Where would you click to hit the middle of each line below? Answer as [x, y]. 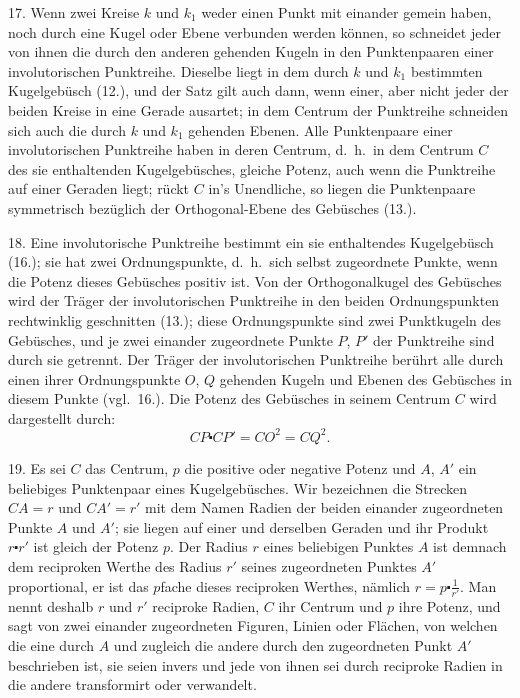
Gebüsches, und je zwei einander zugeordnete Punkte [170, 339]
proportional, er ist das [78, 585]
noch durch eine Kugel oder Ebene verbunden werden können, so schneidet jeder [254, 31]
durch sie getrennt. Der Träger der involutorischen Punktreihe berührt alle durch [256, 359]
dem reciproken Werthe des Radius [115, 565]
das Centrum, [127, 467]
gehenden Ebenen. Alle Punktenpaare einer [320, 129]
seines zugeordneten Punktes [329, 565]
